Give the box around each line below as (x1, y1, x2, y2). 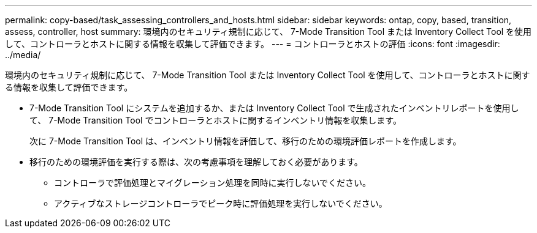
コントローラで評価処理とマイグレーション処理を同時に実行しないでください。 (54, 177, 371, 188)
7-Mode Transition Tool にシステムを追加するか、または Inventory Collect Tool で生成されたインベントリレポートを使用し (29, 103, 519, 113)
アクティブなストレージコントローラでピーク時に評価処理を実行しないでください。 (54, 198, 387, 209)
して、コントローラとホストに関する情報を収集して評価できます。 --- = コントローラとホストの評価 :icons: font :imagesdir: (5, 39, 500, 49)
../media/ (5, 50, 41, 60)
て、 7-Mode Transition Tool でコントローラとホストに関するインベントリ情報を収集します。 (29, 115, 402, 125)
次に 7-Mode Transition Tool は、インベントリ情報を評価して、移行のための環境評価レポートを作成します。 (29, 136, 462, 146)
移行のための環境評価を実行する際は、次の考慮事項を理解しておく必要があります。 (29, 157, 363, 167)
